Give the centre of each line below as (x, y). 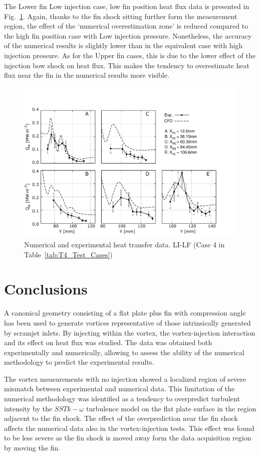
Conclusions (46, 289)
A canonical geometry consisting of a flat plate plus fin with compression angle (125, 313)
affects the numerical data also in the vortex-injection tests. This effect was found (129, 428)
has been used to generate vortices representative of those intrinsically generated (127, 322)
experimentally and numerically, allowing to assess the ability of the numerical (124, 352)
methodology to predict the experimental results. (79, 362)
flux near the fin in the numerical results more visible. (87, 75)
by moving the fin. (32, 448)
